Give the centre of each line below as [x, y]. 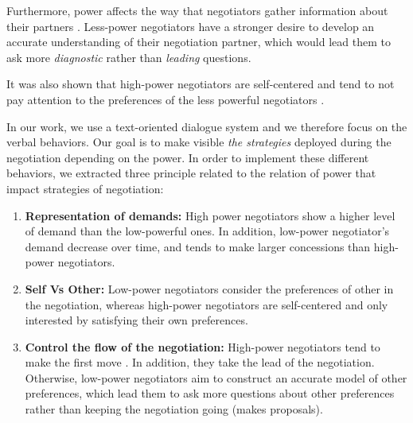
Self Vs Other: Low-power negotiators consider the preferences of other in [209, 288]
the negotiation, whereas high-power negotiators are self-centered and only [206, 304]
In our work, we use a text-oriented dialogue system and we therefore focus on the [207, 126]
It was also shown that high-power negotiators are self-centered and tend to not [201, 84]
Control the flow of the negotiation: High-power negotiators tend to [203, 346]
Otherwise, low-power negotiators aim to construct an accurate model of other [216, 377]
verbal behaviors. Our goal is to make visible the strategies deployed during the [199, 142]
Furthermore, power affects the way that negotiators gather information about [197, 10]
